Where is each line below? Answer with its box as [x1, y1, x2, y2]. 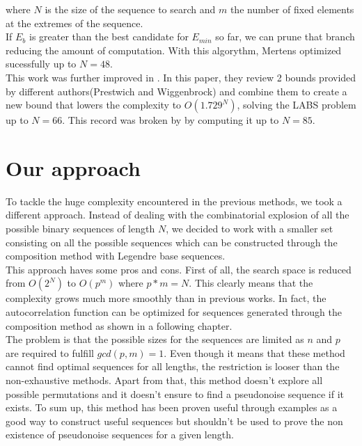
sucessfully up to [6, 56, 77, 71]
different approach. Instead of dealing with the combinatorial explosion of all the [6, 207, 349, 222]
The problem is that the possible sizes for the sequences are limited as [6, 332, 304, 347]
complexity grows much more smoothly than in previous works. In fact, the [6, 291, 326, 305]
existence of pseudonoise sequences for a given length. [6, 427, 234, 442]
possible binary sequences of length [6, 221, 155, 236]
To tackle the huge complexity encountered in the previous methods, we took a [6, 193, 343, 208]
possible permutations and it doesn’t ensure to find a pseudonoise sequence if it [6, 386, 345, 401]
